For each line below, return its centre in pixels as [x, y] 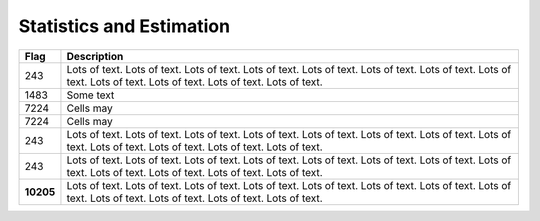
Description [95, 56]
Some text [90, 95]
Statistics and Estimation [124, 26]
